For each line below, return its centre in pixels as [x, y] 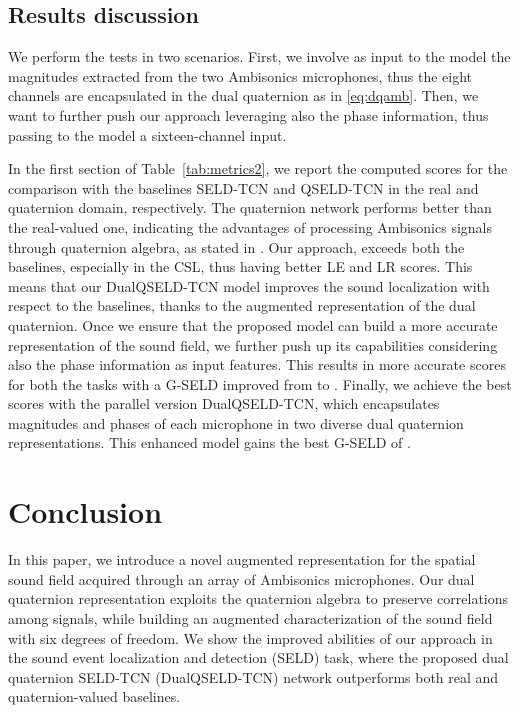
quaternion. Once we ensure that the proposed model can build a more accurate [253, 324]
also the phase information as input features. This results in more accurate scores [257, 364]
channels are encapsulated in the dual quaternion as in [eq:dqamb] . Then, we [243, 95]
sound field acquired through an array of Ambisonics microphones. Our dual [241, 578]
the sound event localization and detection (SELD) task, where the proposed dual [258, 657]
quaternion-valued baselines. [94, 696]
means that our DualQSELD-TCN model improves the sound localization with [249, 285]
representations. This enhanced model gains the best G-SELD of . [209, 442]
